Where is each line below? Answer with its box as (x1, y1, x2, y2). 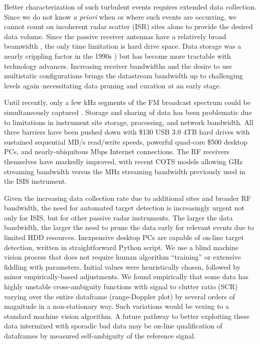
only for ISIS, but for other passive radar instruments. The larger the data (4, 212, 233, 222)
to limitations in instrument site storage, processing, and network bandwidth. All (4, 117, 253, 127)
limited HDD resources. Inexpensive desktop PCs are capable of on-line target (4, 232, 244, 243)
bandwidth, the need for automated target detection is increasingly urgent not (4, 202, 245, 213)
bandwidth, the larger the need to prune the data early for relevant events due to (4, 222, 254, 233)
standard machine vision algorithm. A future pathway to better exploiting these (4, 310, 249, 321)
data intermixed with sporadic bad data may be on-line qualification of (4, 320, 222, 331)
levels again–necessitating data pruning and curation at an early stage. (4, 80, 221, 90)
